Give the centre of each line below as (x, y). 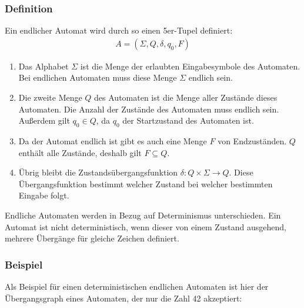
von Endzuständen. (252, 141)
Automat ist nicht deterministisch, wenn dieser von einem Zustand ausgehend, (146, 226)
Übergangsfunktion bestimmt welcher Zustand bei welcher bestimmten (146, 183)
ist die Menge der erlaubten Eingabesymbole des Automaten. (190, 66)
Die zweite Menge (50, 97)
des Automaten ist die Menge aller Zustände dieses (186, 97)
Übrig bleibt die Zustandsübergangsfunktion (98, 172)
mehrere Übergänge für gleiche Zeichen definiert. (92, 238)
